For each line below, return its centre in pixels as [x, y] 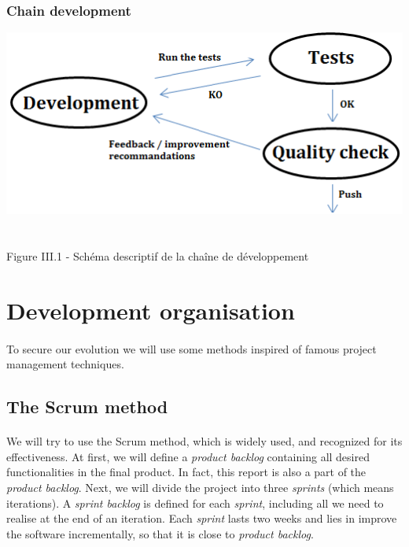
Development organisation [151, 310]
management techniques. [65, 364]
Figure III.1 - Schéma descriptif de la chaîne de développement [158, 256]
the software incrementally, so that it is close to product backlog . [160, 533]
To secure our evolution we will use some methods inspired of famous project [192, 348]
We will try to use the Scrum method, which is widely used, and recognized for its [204, 441]
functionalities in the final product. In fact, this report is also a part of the [186, 472]
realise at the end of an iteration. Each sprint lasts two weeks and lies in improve [202, 518]
